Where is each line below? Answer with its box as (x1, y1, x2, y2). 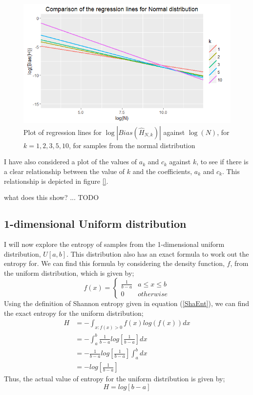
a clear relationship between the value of (4, 166, 125, 176)
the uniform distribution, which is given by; (4, 267, 134, 278)
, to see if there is (196, 156, 249, 167)
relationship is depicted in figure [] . (4, 176, 108, 186)
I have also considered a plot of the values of (4, 156, 137, 167)
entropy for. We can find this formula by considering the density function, (4, 258, 225, 268)
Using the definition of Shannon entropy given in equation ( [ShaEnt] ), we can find (4, 298, 250, 308)
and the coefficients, (132, 166, 192, 176)
